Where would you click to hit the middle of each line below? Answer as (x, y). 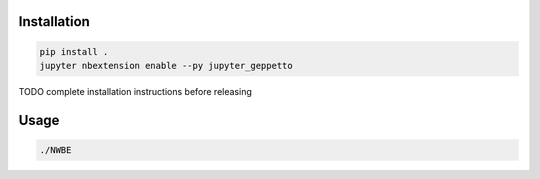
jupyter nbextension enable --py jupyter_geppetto (166, 65)
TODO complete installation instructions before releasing (135, 91)
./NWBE (55, 149)
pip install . (74, 51)
